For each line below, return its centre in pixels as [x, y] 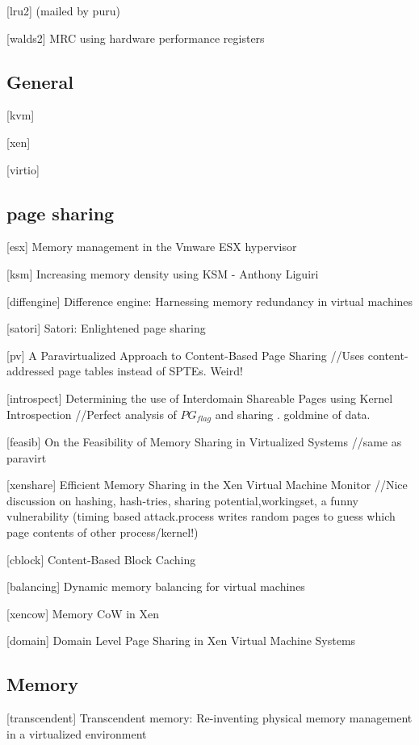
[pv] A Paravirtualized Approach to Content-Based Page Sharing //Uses [186, 355]
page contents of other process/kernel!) [103, 532]
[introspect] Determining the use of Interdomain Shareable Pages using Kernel [200, 398]
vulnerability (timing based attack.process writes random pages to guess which [201, 516]
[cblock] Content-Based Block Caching [101, 559]
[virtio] [23, 169]
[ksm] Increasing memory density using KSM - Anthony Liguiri [163, 273]
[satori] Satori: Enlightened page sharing [106, 328]
